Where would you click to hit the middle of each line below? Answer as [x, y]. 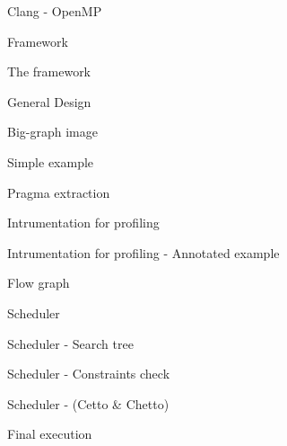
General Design [49, 101]
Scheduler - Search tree [70, 343]
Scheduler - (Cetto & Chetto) [88, 403]
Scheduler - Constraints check [89, 374]
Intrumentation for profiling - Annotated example [143, 252]
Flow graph [39, 283]
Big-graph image [52, 132]
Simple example [51, 161]
